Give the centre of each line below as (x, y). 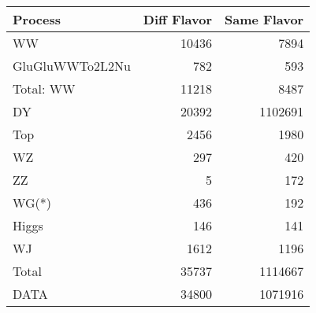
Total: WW (44, 88)
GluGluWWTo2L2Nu (72, 66)
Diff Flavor (178, 19)
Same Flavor (264, 19)
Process (37, 19)
